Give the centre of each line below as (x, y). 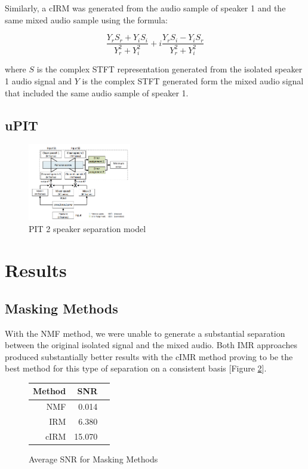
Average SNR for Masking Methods (93, 459)
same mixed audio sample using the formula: (86, 19)
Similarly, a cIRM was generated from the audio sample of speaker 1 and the (145, 8)
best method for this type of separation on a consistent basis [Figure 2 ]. (136, 368)
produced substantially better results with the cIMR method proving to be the (149, 356)
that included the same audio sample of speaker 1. (97, 92)
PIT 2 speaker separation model (87, 229)
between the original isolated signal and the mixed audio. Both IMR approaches (151, 345)
